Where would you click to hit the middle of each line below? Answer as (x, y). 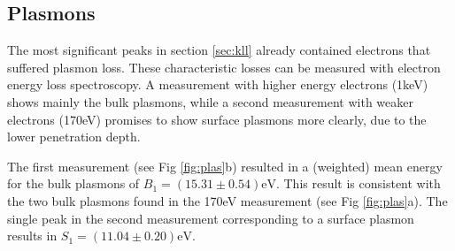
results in (32, 236)
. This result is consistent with (358, 183)
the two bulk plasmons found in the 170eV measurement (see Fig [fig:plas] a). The (227, 200)
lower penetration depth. (74, 137)
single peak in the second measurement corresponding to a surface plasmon (211, 218)
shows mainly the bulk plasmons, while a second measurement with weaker (210, 101)
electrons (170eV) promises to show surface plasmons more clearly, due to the (217, 119)
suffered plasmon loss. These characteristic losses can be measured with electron (224, 67)
